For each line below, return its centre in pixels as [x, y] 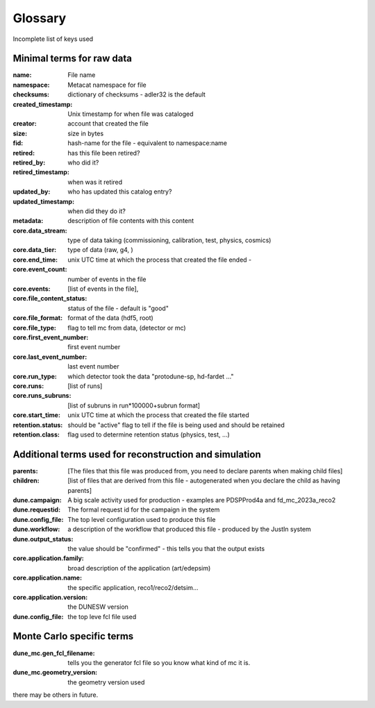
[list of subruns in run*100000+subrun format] [134, 405]
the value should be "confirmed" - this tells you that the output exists [166, 548]
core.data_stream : [40, 230]
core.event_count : [40, 269]
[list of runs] [85, 386]
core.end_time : [35, 260]
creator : [25, 124]
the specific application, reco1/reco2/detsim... [133, 587]
